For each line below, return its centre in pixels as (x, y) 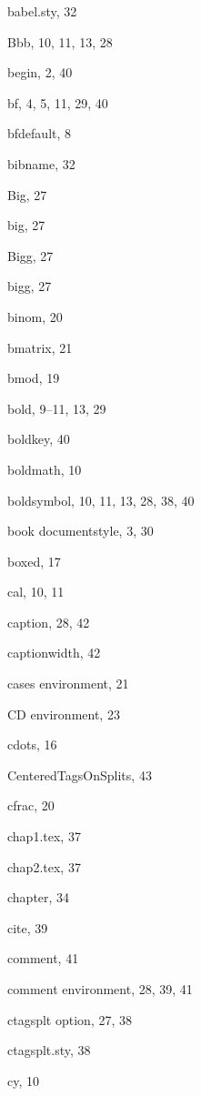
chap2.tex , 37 (44, 866)
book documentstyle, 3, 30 (80, 531)
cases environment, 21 (68, 684)
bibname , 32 (41, 163)
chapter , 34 (39, 897)
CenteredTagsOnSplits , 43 (80, 774)
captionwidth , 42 (54, 653)
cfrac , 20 (31, 805)
